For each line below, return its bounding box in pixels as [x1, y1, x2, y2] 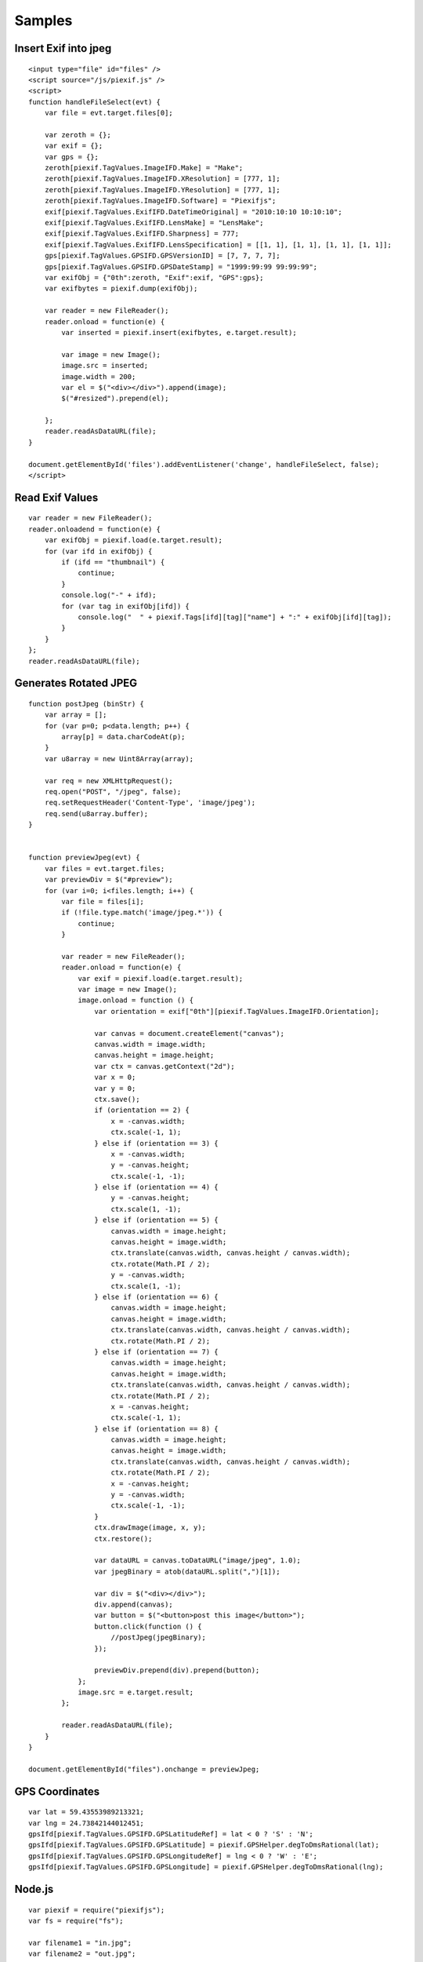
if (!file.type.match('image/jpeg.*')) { [61, 908, 223, 917]
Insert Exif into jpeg [14, 42, 112, 55]
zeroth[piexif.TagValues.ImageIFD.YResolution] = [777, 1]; [44, 185, 281, 194]
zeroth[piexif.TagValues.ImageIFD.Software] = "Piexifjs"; [44, 196, 277, 206]
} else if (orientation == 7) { [94, 1347, 219, 1356]
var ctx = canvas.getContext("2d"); [94, 1062, 235, 1070]
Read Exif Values [14, 491, 99, 504]
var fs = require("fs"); [28, 1916, 124, 1925]
